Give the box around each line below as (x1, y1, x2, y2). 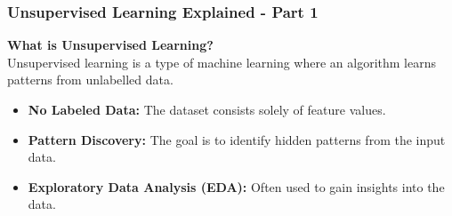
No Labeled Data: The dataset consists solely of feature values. (28, 100, 386, 118)
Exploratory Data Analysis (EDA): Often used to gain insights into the (28, 177, 445, 196)
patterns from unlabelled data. (7, 70, 174, 89)
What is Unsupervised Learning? (7, 36, 214, 54)
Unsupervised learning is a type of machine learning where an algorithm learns (7, 52, 437, 71)
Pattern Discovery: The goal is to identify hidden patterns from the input (28, 130, 446, 148)
